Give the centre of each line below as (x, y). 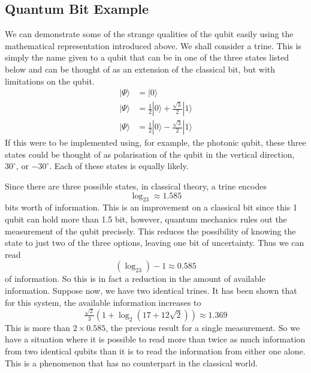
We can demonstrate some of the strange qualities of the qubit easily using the (149, 34)
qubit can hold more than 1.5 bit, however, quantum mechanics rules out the (146, 219)
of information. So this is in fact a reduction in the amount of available (135, 279)
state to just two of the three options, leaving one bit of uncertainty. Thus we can (155, 243)
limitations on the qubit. (50, 81)
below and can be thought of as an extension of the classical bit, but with (140, 69)
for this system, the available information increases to (103, 302)
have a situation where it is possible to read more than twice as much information (155, 339)
